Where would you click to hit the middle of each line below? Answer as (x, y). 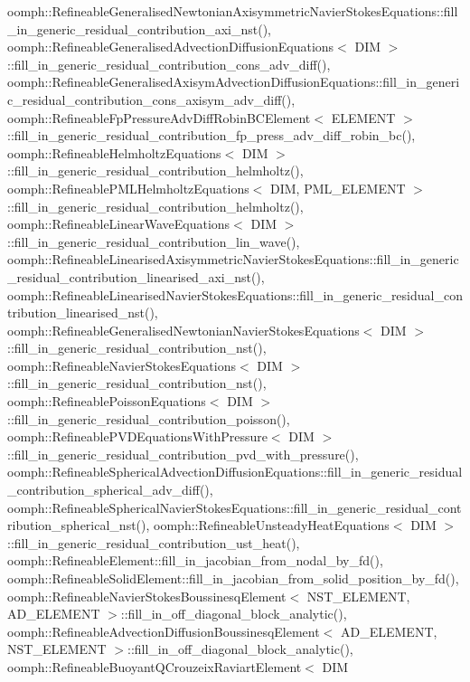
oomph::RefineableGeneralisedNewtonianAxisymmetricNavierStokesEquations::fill (233, 11)
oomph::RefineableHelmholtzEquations (114, 152)
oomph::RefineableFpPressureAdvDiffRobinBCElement (159, 117)
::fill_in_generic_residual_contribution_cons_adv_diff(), (169, 64)
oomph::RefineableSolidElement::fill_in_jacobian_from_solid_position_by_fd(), (233, 578)
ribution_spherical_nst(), (79, 525)
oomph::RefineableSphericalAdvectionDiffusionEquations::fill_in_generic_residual (235, 472)
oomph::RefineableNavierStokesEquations (122, 365)
